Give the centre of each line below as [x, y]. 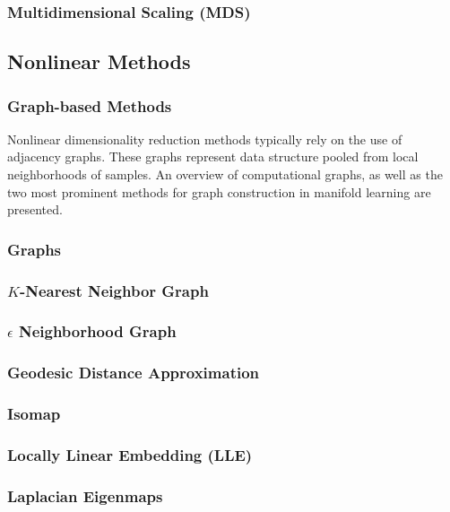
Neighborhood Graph [97, 331]
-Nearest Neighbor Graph [114, 290]
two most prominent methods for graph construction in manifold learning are [219, 191]
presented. [35, 209]
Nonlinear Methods [99, 61]
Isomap [34, 414]
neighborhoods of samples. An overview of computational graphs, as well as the [225, 174]
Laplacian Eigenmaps [85, 495]
